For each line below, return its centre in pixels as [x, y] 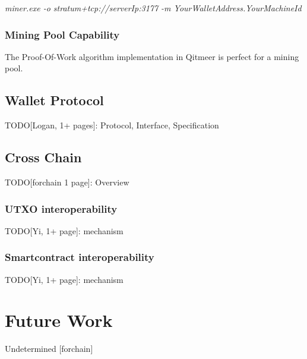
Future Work [59, 320]
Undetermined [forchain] [49, 349]
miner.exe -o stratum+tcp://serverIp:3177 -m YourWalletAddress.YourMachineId [153, 8]
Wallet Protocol [54, 100]
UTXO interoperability [61, 208]
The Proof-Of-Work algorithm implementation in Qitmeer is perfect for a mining [152, 56]
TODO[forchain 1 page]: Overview [67, 182]
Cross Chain [43, 157]
